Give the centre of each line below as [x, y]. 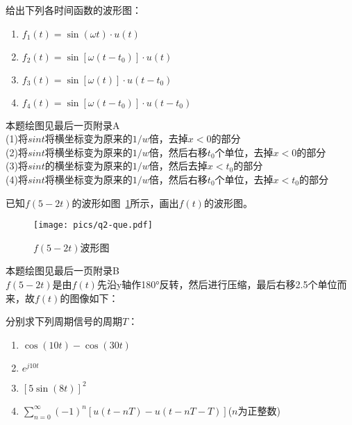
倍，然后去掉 [178, 166]
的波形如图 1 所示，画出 [125, 202]
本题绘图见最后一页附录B [62, 270]
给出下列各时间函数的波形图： [74, 10]
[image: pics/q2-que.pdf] [93, 225]
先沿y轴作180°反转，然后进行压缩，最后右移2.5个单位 [217, 284]
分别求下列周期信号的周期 [64, 321]
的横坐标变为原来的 [89, 166]
